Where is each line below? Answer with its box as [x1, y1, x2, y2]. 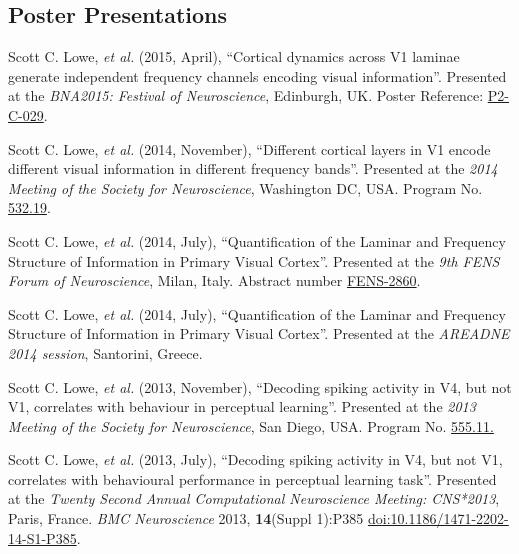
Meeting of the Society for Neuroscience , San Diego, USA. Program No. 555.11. [8, 415, 494, 436]
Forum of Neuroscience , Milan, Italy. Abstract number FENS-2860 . [8, 270, 421, 291]
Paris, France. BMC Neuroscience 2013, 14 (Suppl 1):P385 [8, 508, 364, 529]
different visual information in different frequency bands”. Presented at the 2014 [8, 158, 498, 179]
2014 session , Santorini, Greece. [8, 342, 203, 363]
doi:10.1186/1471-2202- [367, 508, 509, 529]
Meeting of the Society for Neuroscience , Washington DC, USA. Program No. [8, 177, 483, 198]
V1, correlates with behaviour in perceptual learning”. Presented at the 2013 [8, 396, 476, 417]
